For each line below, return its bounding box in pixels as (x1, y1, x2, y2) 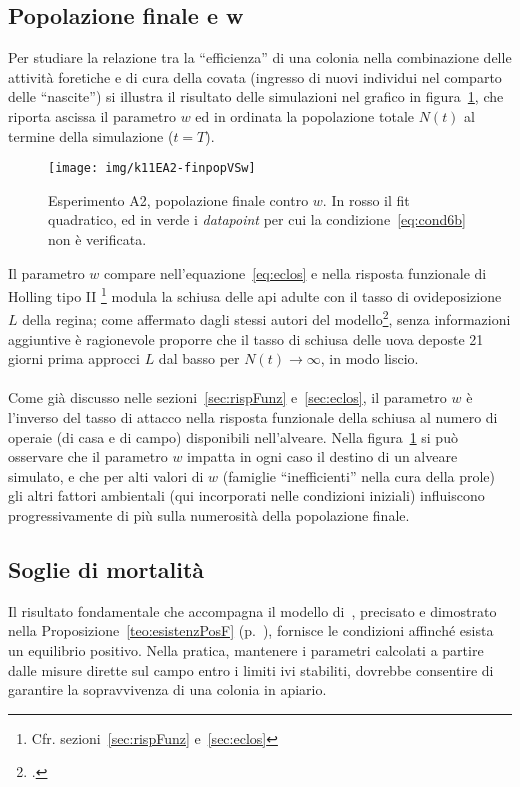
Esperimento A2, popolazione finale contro (48, 189, 309, 210)
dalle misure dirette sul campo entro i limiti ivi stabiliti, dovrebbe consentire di (8, 659, 494, 680)
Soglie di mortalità (8, 554, 205, 585)
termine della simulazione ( (8, 125, 174, 146)
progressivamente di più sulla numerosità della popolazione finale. (8, 505, 410, 526)
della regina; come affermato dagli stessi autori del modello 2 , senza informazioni (22, 306, 511, 330)
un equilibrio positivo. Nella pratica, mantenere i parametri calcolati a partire (8, 640, 484, 661)
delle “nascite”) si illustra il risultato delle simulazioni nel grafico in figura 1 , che (8, 86, 504, 107)
